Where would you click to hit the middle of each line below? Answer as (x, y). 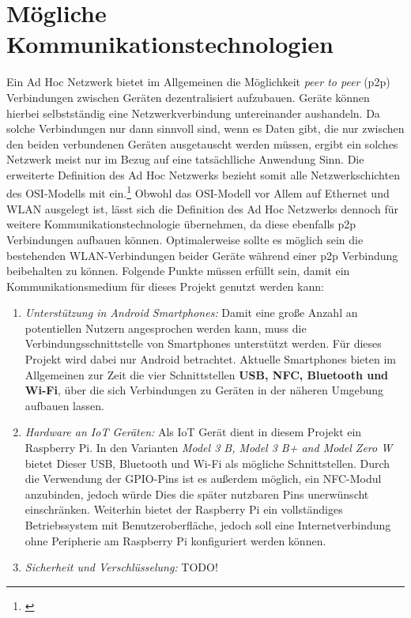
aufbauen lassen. (64, 405)
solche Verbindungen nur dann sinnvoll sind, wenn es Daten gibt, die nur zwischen (205, 128)
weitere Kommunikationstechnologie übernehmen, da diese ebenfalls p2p (181, 224)
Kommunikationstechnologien (170, 44)
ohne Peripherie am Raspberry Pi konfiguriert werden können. (175, 540)
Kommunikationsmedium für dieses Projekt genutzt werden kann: (165, 286)
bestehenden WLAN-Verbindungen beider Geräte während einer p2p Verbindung (202, 255)
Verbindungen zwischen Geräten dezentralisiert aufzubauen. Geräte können (188, 97)
